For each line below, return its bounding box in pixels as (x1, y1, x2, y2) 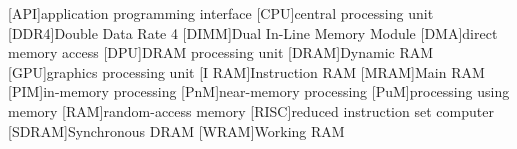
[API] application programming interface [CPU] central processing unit (8, 3, 434, 23)
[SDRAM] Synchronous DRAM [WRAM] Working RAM (8, 120, 345, 141)
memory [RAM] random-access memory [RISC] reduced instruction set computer (8, 100, 494, 121)
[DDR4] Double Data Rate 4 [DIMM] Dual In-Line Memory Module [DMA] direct (8, 22, 498, 43)
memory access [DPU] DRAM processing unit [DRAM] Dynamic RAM (8, 42, 434, 63)
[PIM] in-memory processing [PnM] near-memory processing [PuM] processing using (8, 81, 510, 102)
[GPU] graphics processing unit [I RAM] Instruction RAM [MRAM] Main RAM (8, 61, 485, 82)
